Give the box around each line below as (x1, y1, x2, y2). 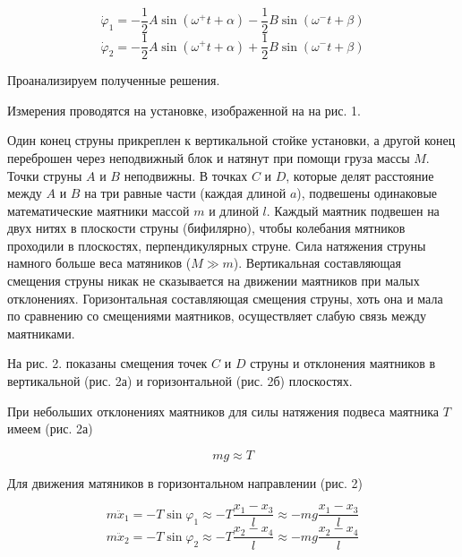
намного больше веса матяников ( (7, 253, 192, 272)
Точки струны (7, 166, 82, 184)
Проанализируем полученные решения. (7, 71, 220, 90)
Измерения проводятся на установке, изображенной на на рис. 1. (7, 100, 362, 119)
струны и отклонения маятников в (250, 354, 436, 373)
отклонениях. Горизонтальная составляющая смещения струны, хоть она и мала (7, 288, 443, 307)
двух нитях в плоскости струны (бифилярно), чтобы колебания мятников (7, 219, 406, 237)
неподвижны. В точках (124, 166, 248, 184)
